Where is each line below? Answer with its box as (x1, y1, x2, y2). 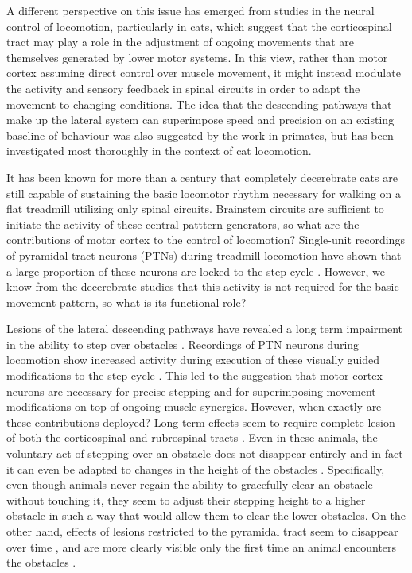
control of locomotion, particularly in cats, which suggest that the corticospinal (6, 17, 392, 34)
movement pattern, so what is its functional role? (6, 293, 247, 310)
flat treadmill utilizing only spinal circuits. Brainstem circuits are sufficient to (6, 200, 384, 217)
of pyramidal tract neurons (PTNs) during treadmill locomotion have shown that (6, 246, 402, 263)
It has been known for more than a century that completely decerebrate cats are (6, 168, 398, 185)
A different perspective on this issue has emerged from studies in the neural (6, 2, 375, 18)
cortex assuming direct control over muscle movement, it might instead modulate (6, 64, 401, 81)
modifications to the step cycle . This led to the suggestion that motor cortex (6, 367, 383, 384)
